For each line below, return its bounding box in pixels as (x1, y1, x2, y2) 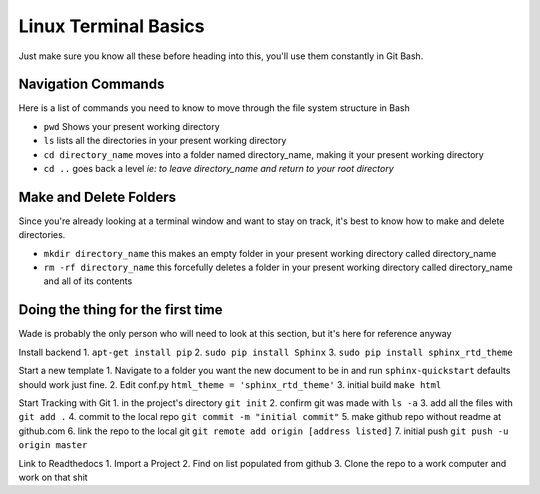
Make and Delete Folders (18, 188, 177, 205)
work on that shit (18, 471, 89, 483)
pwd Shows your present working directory (43, 120, 220, 132)
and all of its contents (43, 275, 133, 287)
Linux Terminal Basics (18, 15, 205, 37)
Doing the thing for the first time (18, 301, 224, 319)
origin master (18, 440, 88, 451)
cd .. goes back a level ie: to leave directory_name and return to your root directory (43, 163, 394, 175)
